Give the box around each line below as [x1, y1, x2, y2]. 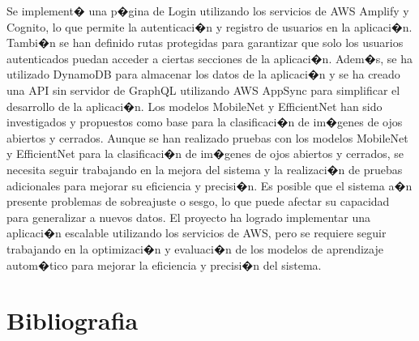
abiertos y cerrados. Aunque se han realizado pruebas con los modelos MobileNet [6, 129, 408, 146]
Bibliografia [6, 304, 139, 337]
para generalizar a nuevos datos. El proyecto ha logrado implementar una [6, 208, 370, 225]
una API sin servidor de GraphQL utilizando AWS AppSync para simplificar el [6, 81, 400, 98]
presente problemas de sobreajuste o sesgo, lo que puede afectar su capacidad [6, 193, 390, 210]
